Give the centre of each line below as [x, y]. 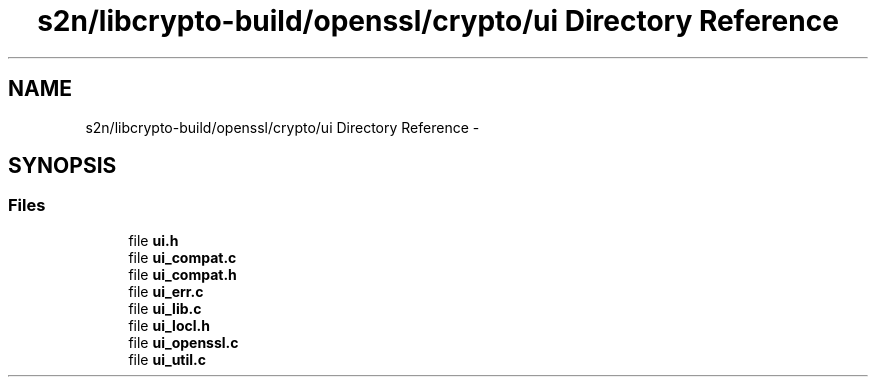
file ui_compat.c [182, 257]
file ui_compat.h [182, 274]
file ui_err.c [166, 291]
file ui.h [153, 240]
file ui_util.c [167, 359]
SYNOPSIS [62, 166]
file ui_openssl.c [183, 342]
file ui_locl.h [169, 325]
